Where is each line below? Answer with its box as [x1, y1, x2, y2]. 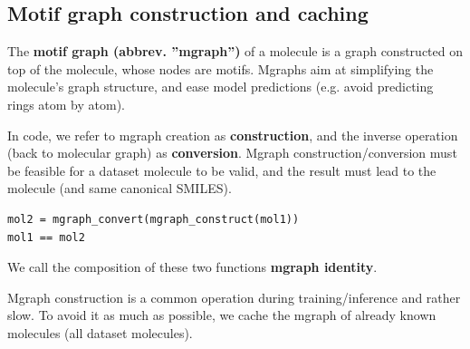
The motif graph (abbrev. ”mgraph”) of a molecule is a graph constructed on [7, 42, 463, 61]
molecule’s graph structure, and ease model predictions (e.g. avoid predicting [7, 77, 434, 96]
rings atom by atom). [7, 94, 126, 113]
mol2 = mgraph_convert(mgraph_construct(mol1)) [7, 212, 300, 226]
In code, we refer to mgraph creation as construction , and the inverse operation [7, 125, 458, 144]
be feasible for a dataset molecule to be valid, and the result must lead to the [7, 160, 436, 179]
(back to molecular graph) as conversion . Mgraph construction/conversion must [7, 143, 457, 162]
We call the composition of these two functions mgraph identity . [7, 257, 378, 276]
